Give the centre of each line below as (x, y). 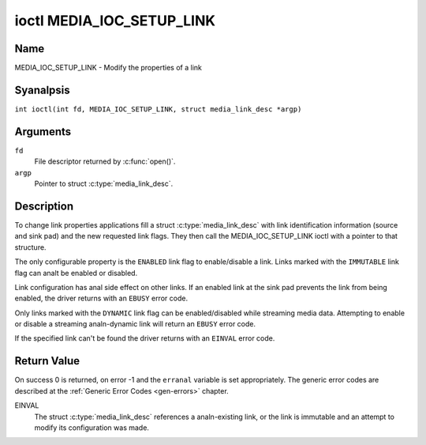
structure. (30, 247)
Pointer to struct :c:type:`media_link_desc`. (104, 184)
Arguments (43, 132)
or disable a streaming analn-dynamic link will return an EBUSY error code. (135, 324)
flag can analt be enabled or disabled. (76, 273)
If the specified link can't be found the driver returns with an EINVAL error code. (145, 338)
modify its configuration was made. (92, 428)
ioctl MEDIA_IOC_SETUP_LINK (115, 21)
